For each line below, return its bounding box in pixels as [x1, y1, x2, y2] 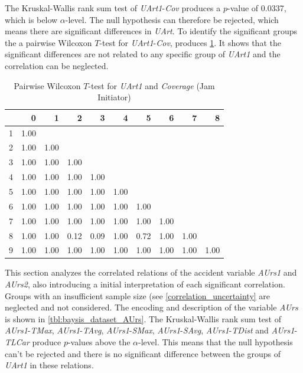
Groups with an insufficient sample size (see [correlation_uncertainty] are [5, 289, 271, 302]
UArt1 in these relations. [5, 359, 94, 371]
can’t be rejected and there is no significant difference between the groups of [5, 347, 281, 359]
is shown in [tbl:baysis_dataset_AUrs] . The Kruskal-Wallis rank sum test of [5, 312, 281, 325]
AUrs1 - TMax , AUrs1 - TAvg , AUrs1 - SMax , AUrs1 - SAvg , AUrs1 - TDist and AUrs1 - [5, 324, 298, 336]
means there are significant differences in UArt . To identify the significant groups [5, 25, 298, 37]
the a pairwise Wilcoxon [5, 36, 92, 48]
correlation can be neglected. [5, 59, 109, 71]
